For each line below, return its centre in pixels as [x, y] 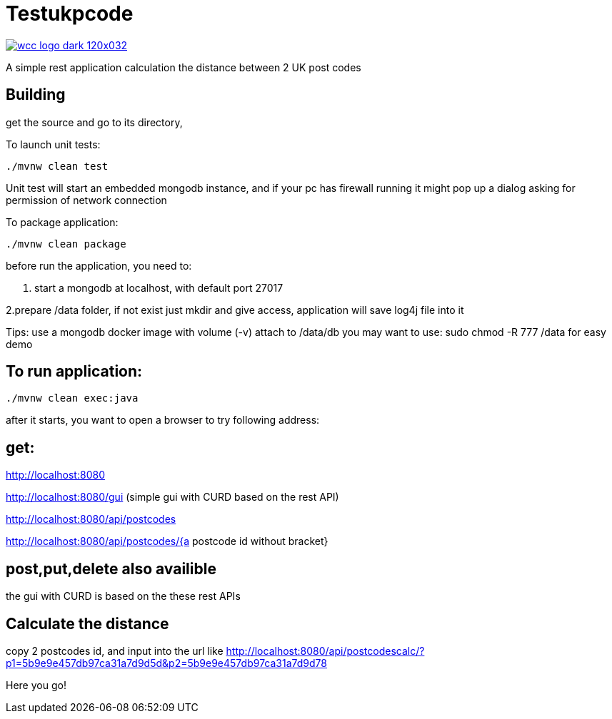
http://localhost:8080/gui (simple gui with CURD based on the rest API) [172, 497]
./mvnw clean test [57, 166]
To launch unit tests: [53, 144]
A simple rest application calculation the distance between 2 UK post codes [184, 67]
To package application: [62, 222]
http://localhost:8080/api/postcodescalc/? [325, 651]
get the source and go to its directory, [94, 122]
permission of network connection [86, 200]
